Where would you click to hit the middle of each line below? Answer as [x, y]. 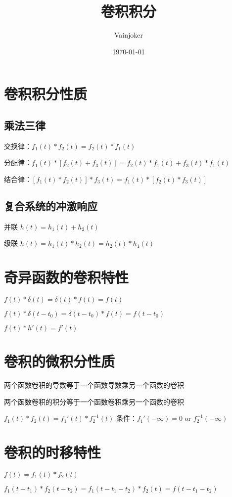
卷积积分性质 [46, 94]
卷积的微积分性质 [60, 361]
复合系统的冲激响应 [51, 205]
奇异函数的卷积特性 [67, 277]
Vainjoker [128, 35]
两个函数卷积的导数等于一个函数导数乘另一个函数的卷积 [94, 385]
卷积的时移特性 [53, 452]
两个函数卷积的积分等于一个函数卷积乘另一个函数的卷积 [94, 401]
